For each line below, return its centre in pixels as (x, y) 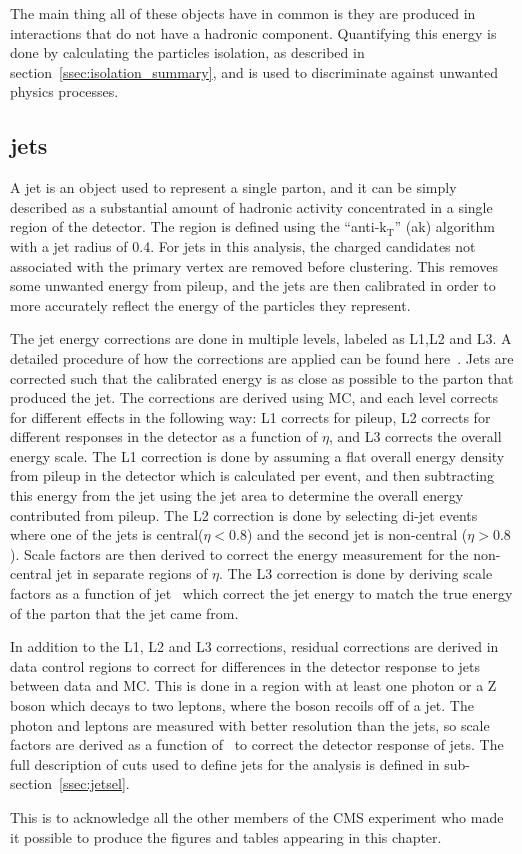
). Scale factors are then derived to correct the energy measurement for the (239, 553)
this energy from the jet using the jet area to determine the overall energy (237, 495)
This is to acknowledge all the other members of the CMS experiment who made (257, 816)
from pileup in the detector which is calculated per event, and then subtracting (252, 475)
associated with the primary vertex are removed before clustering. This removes (254, 265)
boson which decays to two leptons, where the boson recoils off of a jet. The (242, 705)
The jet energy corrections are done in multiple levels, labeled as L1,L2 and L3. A (261, 338)
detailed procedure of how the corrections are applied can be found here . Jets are (262, 357)
